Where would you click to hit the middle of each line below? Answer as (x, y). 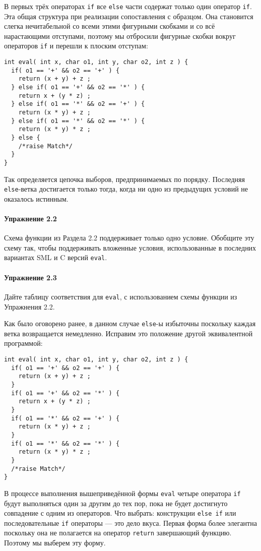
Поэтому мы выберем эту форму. (55, 543)
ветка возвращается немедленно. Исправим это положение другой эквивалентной (128, 333)
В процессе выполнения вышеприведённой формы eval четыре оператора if (122, 493)
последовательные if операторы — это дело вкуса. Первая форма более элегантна (130, 523)
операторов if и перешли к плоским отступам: (76, 46)
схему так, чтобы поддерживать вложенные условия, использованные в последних (130, 247)
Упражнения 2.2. (29, 306)
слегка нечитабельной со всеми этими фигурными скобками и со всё (110, 26)
